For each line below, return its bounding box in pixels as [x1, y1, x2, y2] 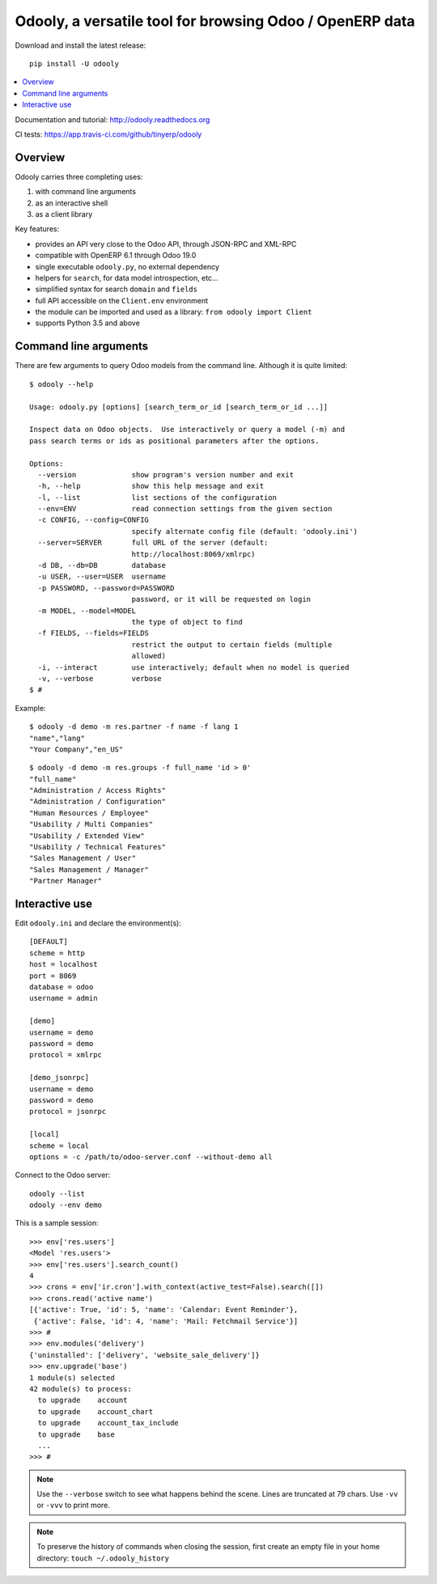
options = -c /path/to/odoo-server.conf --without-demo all [29, 1152, 273, 1161]
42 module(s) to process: [29, 1384, 133, 1393]
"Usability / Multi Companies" [29, 820, 154, 829]
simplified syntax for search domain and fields [35, 284, 198, 294]
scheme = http [29, 948, 85, 958]
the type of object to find [131, 617, 243, 626]
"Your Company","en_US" [29, 744, 124, 754]
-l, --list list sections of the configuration [37, 493, 277, 502]
